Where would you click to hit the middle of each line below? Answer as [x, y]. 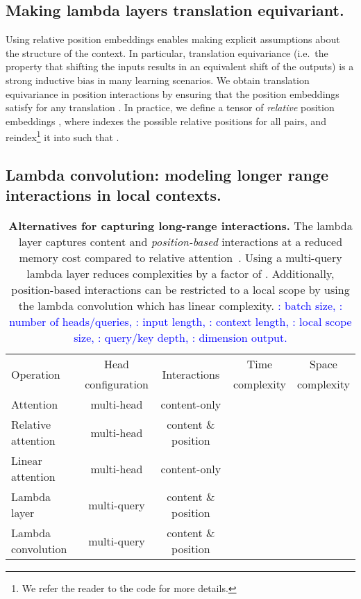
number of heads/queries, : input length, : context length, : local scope [180, 322]
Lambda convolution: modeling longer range [167, 174]
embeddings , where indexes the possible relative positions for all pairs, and [166, 121]
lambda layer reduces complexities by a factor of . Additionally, [180, 274]
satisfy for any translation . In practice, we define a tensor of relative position [170, 107]
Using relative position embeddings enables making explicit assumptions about [173, 39]
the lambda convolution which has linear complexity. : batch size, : [180, 306]
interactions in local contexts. [114, 195]
